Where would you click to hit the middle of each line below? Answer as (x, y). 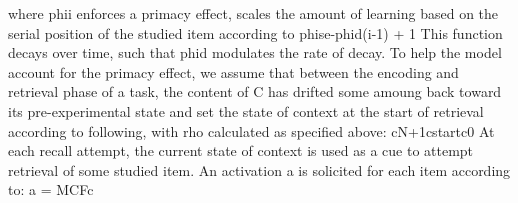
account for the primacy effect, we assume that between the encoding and (233, 71)
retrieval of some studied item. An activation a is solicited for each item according (259, 169)
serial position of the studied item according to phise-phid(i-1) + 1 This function (255, 32)
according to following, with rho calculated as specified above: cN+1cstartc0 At (251, 130)
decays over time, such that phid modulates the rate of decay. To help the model (255, 52)
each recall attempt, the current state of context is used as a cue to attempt (241, 150)
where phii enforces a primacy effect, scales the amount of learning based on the (253, 13)
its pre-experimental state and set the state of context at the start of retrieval (246, 110)
